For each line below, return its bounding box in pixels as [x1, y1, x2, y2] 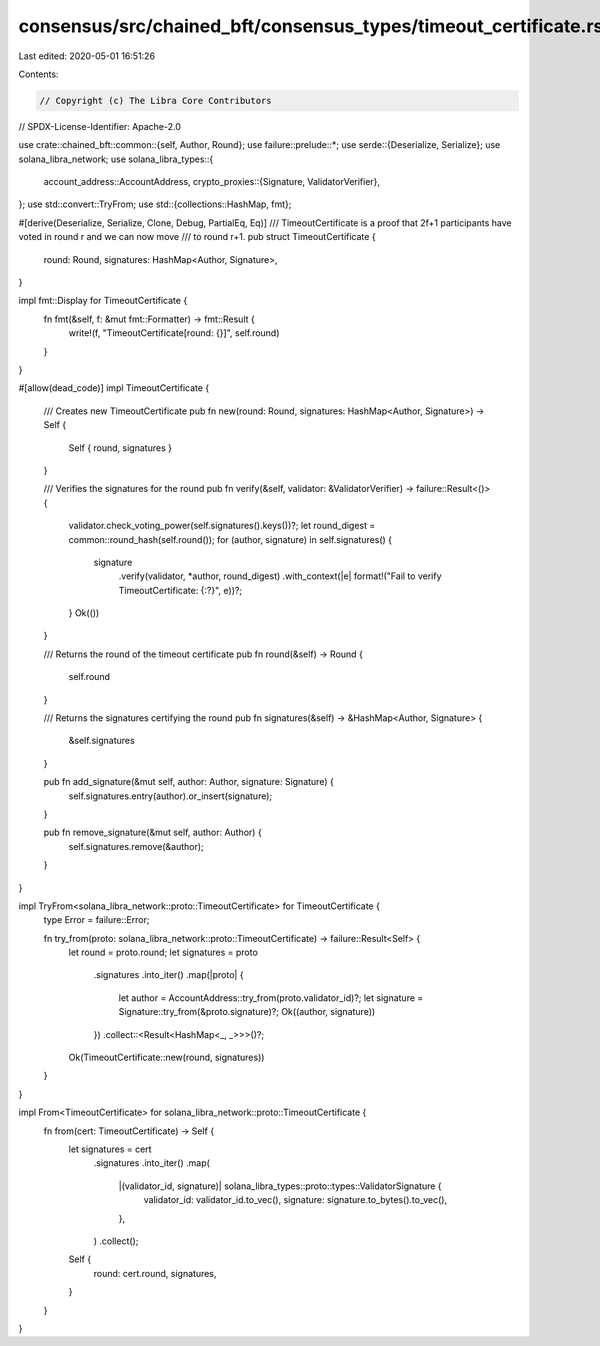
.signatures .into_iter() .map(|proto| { [93, 969, 244, 981]
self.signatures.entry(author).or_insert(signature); [68, 790, 273, 802]
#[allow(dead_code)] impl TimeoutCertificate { [18, 382, 210, 394]
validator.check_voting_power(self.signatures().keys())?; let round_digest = [68, 520, 376, 532]
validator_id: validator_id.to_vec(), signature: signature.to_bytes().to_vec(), [143, 1194, 448, 1206]
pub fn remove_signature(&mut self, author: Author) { [43, 826, 262, 839]
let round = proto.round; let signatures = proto [68, 946, 259, 959]
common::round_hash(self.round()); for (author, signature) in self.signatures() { [68, 533, 393, 545]
